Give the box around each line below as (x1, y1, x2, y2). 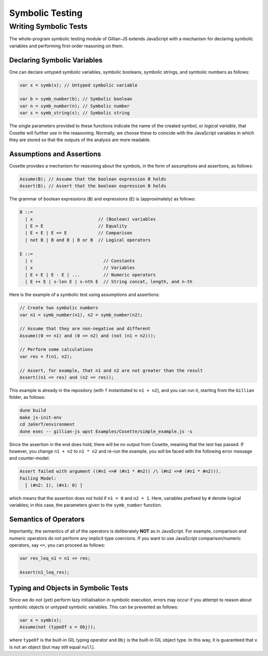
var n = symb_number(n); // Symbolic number (19, 103, 130, 109)
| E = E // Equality (25, 223, 128, 229)
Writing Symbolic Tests (9, 22, 88, 31)
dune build (19, 408, 46, 413)
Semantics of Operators (9, 515, 85, 524)
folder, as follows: (9, 394, 46, 400)
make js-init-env (19, 414, 62, 420)
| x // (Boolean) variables (25, 216, 156, 222)
